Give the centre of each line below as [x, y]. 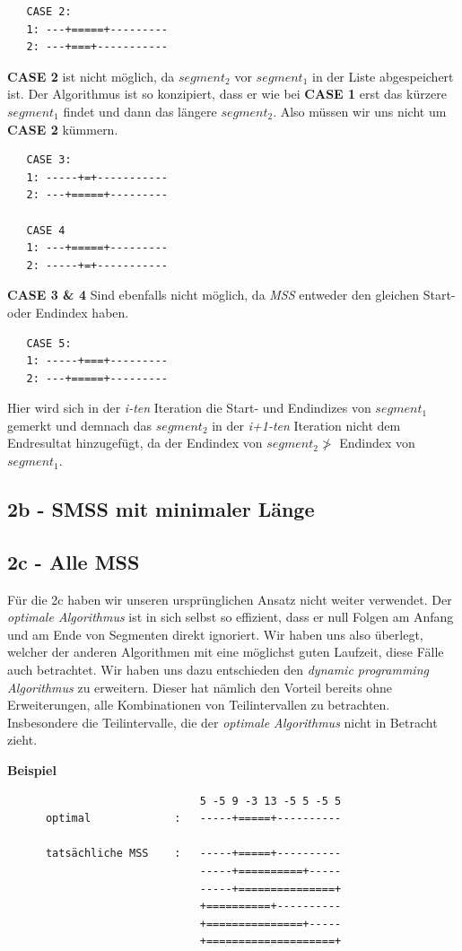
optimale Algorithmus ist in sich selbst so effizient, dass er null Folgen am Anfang [231, 617]
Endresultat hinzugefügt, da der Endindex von [135, 443]
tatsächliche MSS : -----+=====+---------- [193, 854]
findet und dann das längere [140, 111]
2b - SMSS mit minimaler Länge [161, 509]
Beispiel [32, 769]
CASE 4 [46, 230]
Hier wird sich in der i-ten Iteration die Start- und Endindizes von [189, 408]
